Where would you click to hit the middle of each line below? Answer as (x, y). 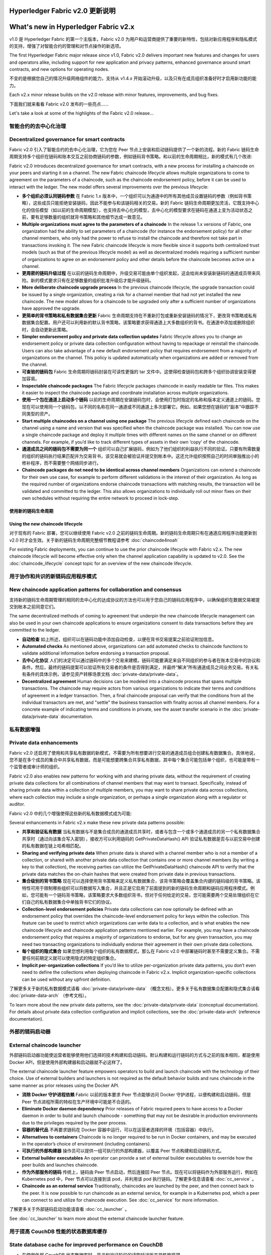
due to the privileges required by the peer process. (75, 1122)
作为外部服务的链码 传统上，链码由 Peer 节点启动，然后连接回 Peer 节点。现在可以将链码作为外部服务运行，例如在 (140, 1172)
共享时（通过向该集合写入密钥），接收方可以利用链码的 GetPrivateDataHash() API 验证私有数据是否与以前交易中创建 (141, 839)
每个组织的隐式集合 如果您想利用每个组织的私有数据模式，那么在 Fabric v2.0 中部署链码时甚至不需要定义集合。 (136, 951)
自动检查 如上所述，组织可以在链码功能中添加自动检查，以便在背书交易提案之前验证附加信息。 (119, 639)
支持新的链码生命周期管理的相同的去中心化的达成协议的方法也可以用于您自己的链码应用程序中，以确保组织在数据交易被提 (134, 599)
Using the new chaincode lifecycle (46, 524)
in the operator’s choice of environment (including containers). (87, 1144)
